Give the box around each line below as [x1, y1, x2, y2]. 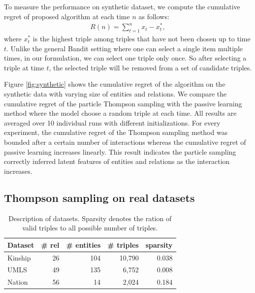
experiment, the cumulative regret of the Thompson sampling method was [4, 127, 228, 137]
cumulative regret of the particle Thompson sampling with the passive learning [4, 98, 242, 108]
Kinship [7, 252, 31, 262]
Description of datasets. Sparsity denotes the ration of [8, 213, 172, 223]
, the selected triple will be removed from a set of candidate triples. [49, 62, 252, 72]
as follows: [138, 11, 169, 21]
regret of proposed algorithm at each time [4, 11, 130, 21]
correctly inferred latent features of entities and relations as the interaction [4, 156, 230, 166]
